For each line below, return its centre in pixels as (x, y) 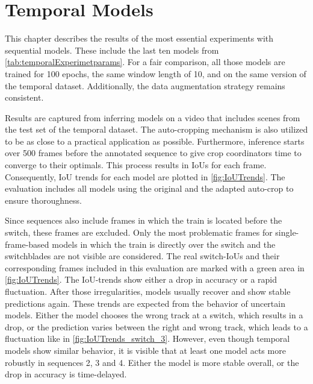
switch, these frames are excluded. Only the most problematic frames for (139, 232)
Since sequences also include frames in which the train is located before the (144, 220)
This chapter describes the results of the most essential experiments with (139, 38)
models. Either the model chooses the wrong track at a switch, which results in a (154, 315)
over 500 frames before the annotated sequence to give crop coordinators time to (153, 153)
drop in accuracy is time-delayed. (66, 374)
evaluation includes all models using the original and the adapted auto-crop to (149, 188)
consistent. (24, 97)
